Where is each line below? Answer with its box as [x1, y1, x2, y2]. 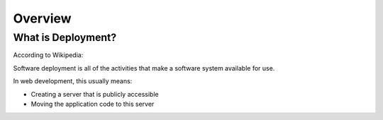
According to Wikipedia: [13, 51, 84, 59]
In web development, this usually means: [13, 77, 133, 85]
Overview [13, 11, 72, 26]
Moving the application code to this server [30, 100, 155, 108]
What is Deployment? [13, 31, 117, 44]
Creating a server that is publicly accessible [30, 90, 159, 98]
